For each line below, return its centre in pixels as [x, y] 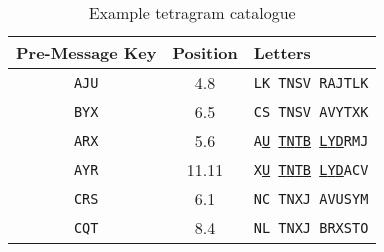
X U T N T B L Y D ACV [311, 169]
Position [205, 52]
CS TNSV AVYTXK [311, 111]
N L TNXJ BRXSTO [311, 227]
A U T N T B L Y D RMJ [311, 140]
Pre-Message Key [86, 52]
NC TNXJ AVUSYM [311, 198]
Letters [282, 52]
